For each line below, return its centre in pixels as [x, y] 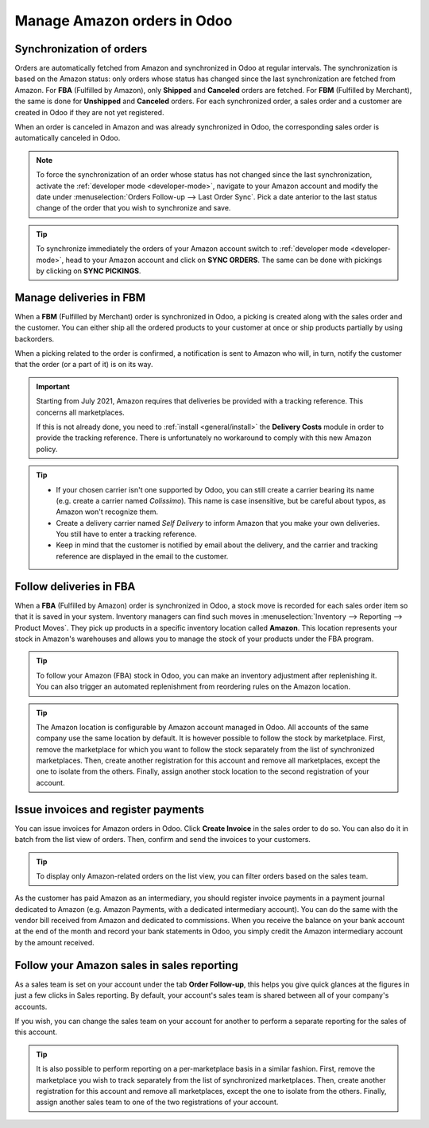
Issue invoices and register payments [109, 809]
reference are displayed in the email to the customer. [142, 556]
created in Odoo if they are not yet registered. [89, 112]
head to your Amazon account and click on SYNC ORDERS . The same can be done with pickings [224, 260]
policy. [47, 449]
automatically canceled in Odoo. [68, 138]
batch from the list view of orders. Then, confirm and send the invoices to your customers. [163, 840]
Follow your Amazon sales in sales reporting [126, 965]
